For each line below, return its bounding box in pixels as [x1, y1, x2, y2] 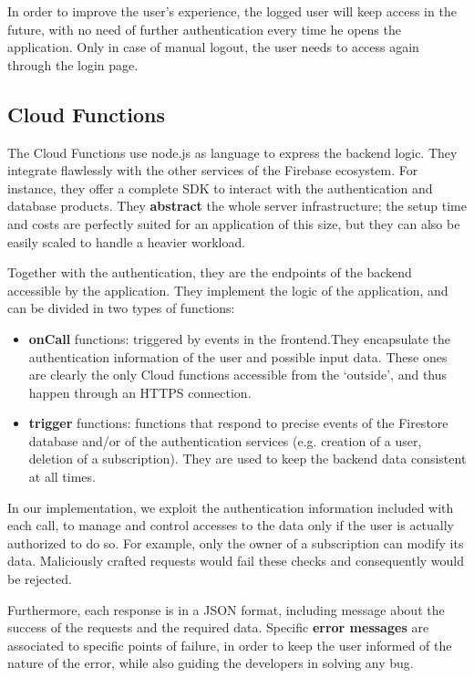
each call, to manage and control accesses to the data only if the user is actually [7, 516, 455, 535]
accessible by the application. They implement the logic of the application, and [7, 280, 448, 299]
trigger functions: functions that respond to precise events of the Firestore [28, 413, 448, 433]
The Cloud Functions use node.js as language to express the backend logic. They [7, 142, 458, 162]
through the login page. [7, 55, 139, 74]
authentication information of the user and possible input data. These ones [28, 347, 448, 366]
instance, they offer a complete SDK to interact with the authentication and [7, 178, 433, 197]
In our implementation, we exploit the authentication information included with [7, 497, 454, 516]
